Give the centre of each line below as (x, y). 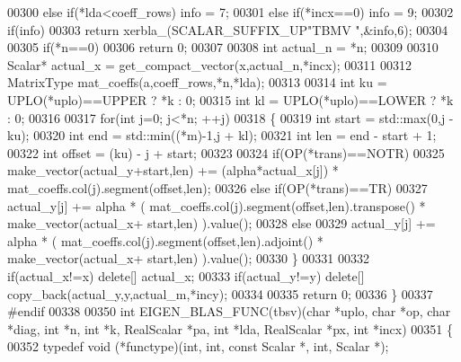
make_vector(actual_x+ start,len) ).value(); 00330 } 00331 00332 (189, 258)
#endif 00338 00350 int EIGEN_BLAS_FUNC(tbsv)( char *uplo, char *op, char (229, 311)
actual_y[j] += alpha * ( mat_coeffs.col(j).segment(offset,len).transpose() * (217, 205)
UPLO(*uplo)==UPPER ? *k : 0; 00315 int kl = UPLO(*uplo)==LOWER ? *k (230, 99)
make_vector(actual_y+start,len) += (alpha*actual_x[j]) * (173, 170)
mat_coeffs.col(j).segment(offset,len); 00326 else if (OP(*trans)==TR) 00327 (217, 187)
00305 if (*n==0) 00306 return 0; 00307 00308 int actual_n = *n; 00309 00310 (223, 47)
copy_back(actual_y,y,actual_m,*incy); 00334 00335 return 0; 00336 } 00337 (220, 293)
